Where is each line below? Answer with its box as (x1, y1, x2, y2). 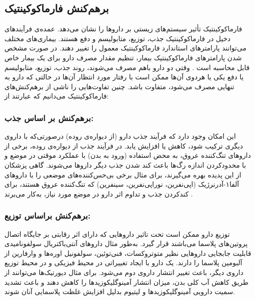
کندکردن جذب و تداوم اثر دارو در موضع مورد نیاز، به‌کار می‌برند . (4, 188, 193, 199)
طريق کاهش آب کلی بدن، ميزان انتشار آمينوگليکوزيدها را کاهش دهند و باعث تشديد (4, 276, 249, 287)
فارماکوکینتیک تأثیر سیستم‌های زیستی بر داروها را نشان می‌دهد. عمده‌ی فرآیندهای (4, 24, 242, 34)
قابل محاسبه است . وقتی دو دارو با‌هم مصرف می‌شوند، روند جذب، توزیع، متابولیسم (4, 62, 250, 72)
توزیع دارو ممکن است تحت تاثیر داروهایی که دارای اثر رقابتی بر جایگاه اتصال (4, 228, 230, 239)
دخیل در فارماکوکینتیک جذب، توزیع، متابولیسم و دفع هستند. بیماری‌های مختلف (4, 33, 231, 43)
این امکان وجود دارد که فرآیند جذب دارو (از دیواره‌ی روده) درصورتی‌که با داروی (4, 131, 236, 141)
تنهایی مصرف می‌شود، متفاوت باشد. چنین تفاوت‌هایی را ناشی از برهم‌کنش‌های (4, 81, 234, 91)
